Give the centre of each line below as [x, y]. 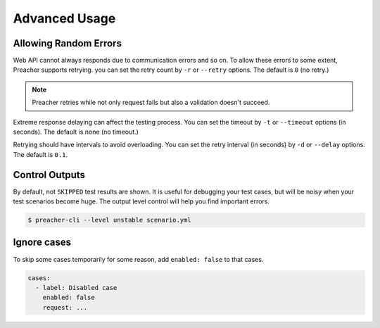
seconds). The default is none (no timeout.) [76, 132]
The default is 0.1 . [40, 154]
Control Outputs [49, 175]
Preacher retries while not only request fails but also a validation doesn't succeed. [151, 103]
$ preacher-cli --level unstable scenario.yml [109, 220]
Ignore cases [42, 242]
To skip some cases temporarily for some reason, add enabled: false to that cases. [138, 259]
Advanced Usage [64, 18]
